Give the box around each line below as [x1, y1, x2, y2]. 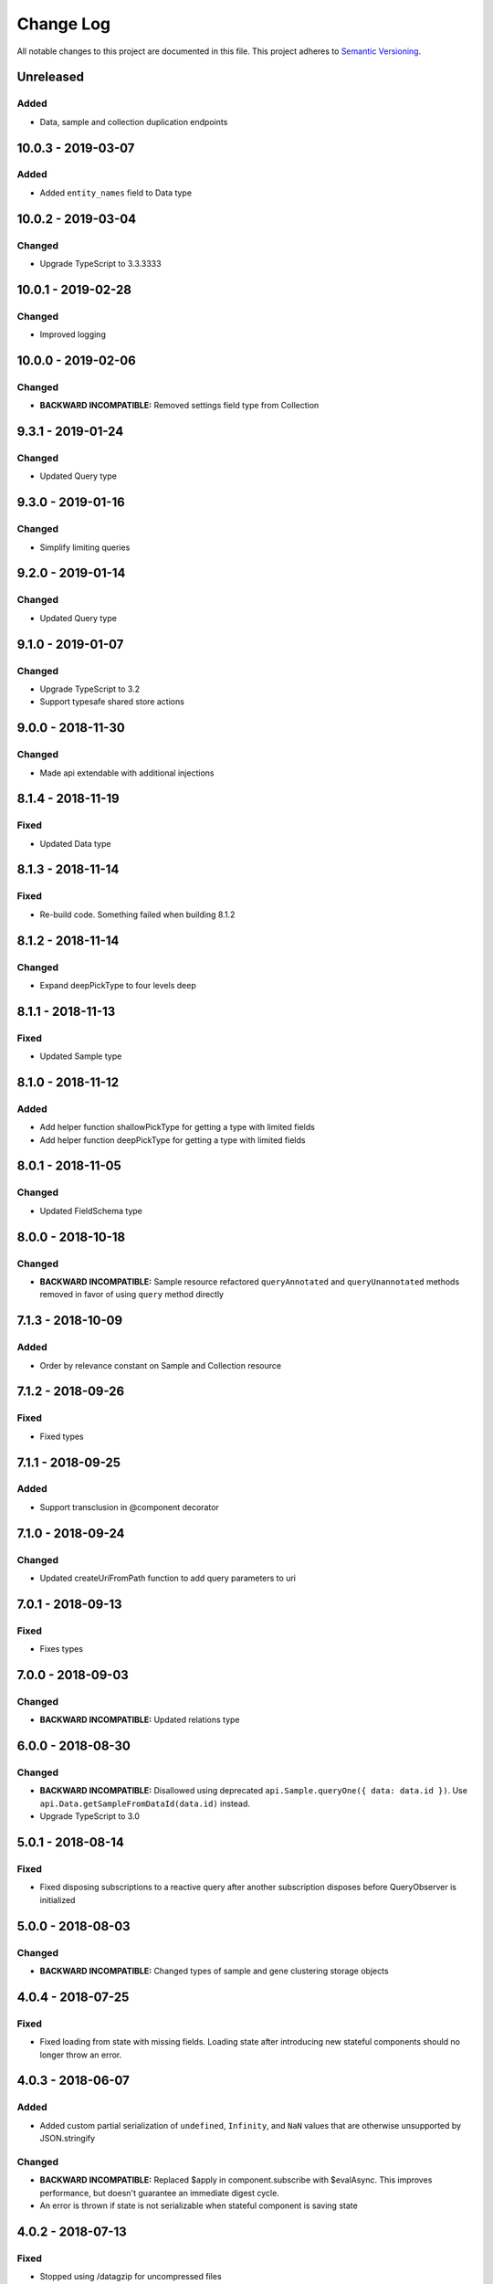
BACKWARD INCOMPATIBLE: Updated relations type [39, 1714, 241, 1726]
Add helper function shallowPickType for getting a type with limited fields [39, 1122, 315, 1133]
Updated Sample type [39, 1051, 122, 1062]
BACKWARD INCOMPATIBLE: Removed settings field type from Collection [39, 400, 320, 411]
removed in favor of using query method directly [39, 1289, 224, 1300]
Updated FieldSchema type [39, 1205, 143, 1216]
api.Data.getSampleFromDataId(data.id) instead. [39, 1798, 251, 1809]
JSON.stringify [39, 2133, 96, 2144]
